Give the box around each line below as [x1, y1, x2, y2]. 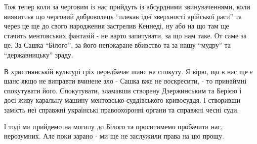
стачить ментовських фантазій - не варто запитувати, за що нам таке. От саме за [4, 30, 247, 40]
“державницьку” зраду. [4, 49, 73, 59]
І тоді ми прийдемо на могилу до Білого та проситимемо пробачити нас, [4, 121, 223, 131]
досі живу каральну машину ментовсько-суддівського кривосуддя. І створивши [4, 95, 241, 105]
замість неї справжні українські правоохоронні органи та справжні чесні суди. [4, 104, 239, 115]
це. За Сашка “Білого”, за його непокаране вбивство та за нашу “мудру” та [4, 40, 231, 50]
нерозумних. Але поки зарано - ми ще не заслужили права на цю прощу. [4, 131, 224, 141]
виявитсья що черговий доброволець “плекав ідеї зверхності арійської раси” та [4, 11, 242, 21]
